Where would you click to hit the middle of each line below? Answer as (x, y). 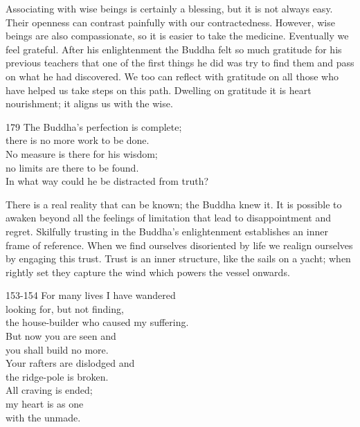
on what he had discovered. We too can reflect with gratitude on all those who (172, 76)
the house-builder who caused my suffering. (97, 322)
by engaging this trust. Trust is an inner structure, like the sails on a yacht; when (178, 258)
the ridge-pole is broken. (57, 376)
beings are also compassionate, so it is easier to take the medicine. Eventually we (177, 36)
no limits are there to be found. (72, 167)
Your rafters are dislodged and (70, 363)
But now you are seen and (61, 336)
